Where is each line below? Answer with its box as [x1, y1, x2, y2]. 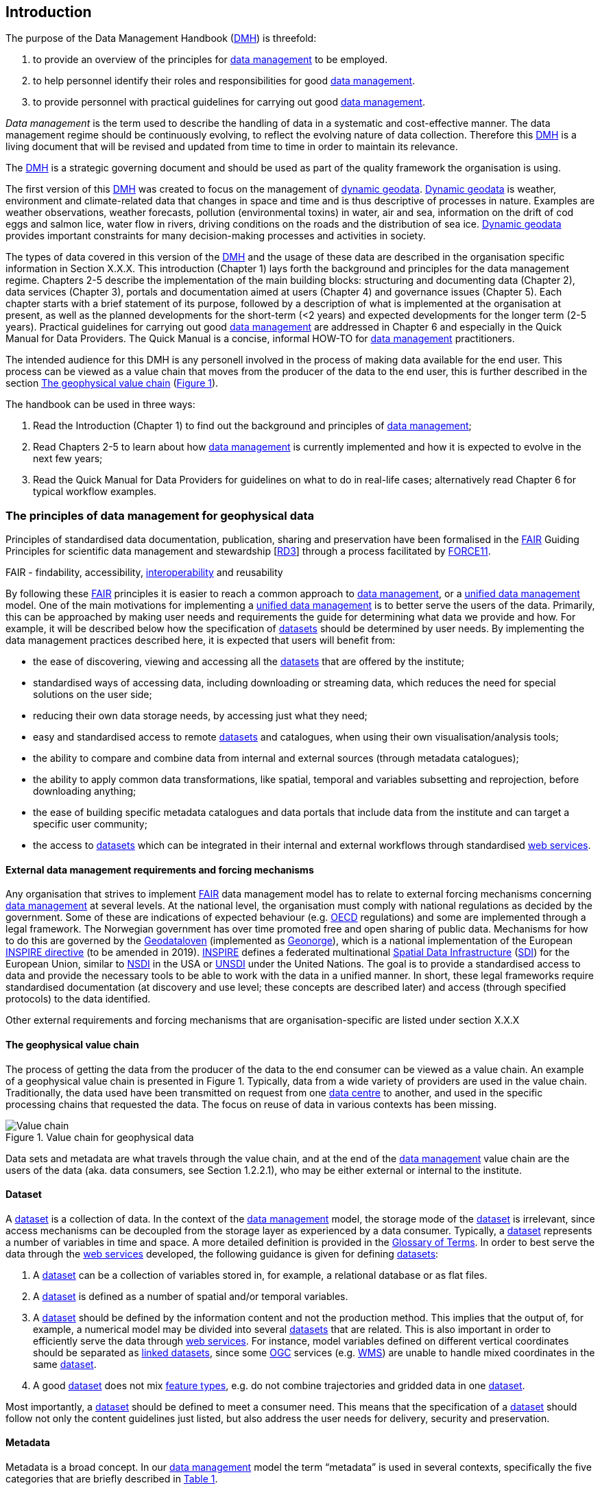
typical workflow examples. [33, 485, 157, 498]
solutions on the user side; [33, 688, 152, 701]
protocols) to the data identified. [5, 993, 151, 1005]
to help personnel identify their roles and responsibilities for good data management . [33, 75, 416, 87]
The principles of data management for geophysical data [5, 508, 315, 522]
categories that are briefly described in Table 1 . [5, 1473, 218, 1485]
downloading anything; [33, 785, 136, 797]
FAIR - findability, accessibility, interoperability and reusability [5, 566, 283, 579]
